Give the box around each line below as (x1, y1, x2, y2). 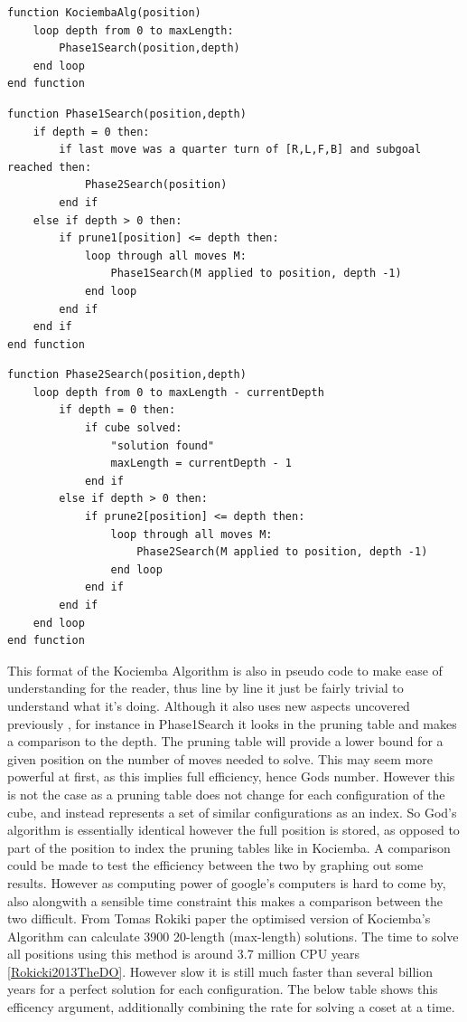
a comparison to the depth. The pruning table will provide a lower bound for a (7, 732, 444, 751)
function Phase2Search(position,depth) (7, 368, 247, 382)
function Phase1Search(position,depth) (7, 107, 247, 120)
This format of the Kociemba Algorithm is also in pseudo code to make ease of (7, 660, 443, 679)
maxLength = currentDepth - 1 (110, 457, 292, 470)
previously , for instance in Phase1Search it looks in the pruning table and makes (7, 714, 457, 733)
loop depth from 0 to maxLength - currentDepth (33, 385, 324, 399)
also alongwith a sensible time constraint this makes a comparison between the (7, 891, 444, 910)
